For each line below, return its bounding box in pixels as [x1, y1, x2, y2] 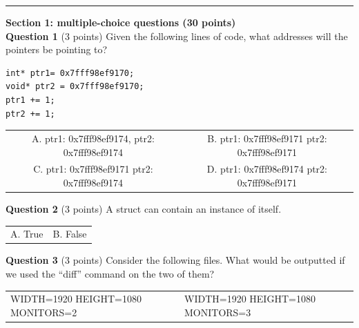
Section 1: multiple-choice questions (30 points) [6, 15, 236, 29]
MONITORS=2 [10, 305, 77, 319]
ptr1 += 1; [6, 95, 55, 105]
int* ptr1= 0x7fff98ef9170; [6, 68, 135, 78]
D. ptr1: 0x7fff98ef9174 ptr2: [206, 162, 327, 176]
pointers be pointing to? [6, 42, 108, 57]
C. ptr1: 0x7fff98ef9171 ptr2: [33, 162, 153, 176]
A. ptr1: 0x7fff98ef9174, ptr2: [32, 131, 155, 145]
